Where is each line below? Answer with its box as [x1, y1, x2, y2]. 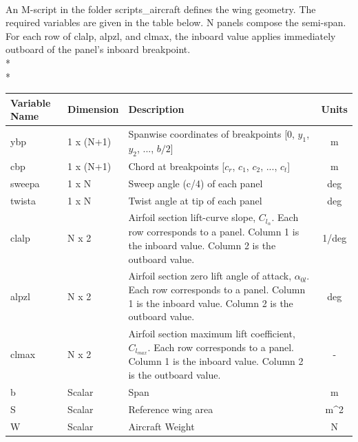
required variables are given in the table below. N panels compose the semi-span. [6, 15, 346, 30]
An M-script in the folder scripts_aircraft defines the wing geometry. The [6, 1, 316, 16]
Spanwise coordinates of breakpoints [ [128, 127, 288, 141]
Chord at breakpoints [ [128, 158, 225, 173]
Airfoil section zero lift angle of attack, [128, 269, 292, 283]
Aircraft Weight [128, 419, 195, 433]
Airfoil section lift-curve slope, [128, 210, 256, 224]
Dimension [67, 102, 119, 116]
